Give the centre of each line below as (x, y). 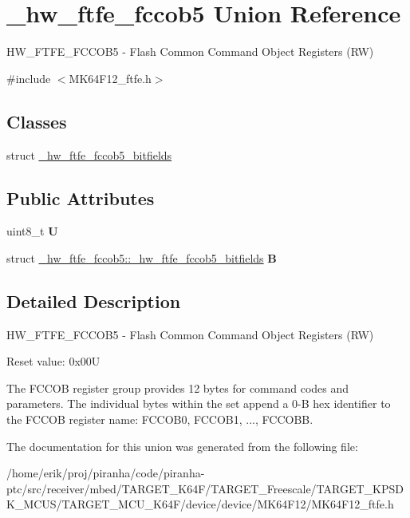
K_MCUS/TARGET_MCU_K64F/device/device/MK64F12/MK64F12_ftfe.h (200, 504)
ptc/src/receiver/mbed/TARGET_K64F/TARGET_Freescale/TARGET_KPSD (205, 488)
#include (29, 78)
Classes (37, 121)
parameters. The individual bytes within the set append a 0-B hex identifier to (199, 403)
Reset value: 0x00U (53, 361)
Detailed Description (94, 301)
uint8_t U (32, 231)
